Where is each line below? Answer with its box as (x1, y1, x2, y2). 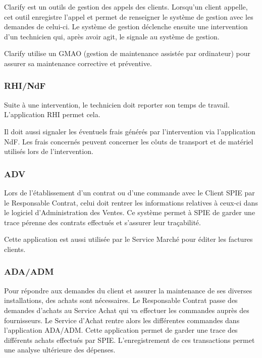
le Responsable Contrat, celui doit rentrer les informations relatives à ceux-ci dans (4, 197, 258, 208)
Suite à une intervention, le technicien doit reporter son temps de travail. (4, 99, 230, 110)
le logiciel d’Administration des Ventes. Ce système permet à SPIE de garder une (4, 207, 255, 218)
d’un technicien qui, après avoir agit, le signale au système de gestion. (4, 31, 220, 41)
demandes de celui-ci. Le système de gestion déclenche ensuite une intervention (4, 21, 248, 32)
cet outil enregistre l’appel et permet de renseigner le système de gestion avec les (4, 11, 253, 22)
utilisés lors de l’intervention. (4, 146, 93, 157)
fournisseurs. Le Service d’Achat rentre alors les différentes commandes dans (4, 315, 240, 325)
